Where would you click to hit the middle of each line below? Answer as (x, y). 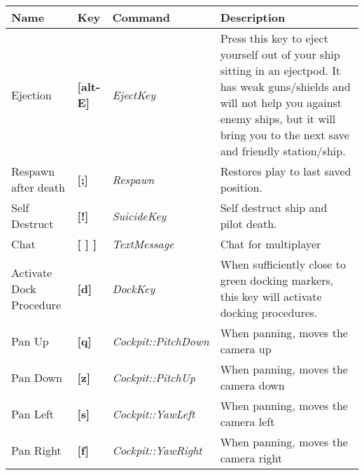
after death (38, 187)
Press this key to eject (274, 38)
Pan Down (37, 377)
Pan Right (36, 450)
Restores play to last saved (286, 171)
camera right (251, 458)
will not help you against (281, 102)
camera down (252, 385)
